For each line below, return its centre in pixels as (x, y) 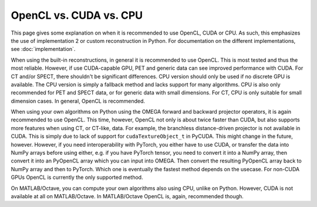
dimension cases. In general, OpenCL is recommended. (78, 101)
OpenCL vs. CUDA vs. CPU (77, 15)
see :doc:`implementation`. (43, 49)
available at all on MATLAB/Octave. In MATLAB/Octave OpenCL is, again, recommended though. (127, 196)
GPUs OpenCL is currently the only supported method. (77, 177)
